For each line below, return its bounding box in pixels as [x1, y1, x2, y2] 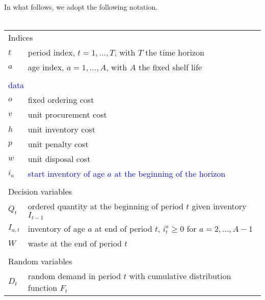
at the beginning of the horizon [114, 168, 226, 180]
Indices [8, 32, 33, 44]
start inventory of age [28, 168, 105, 180]
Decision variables [8, 185, 72, 198]
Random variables [8, 255, 72, 267]
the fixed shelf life [138, 61, 202, 73]
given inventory [192, 200, 247, 212]
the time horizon [145, 46, 204, 59]
